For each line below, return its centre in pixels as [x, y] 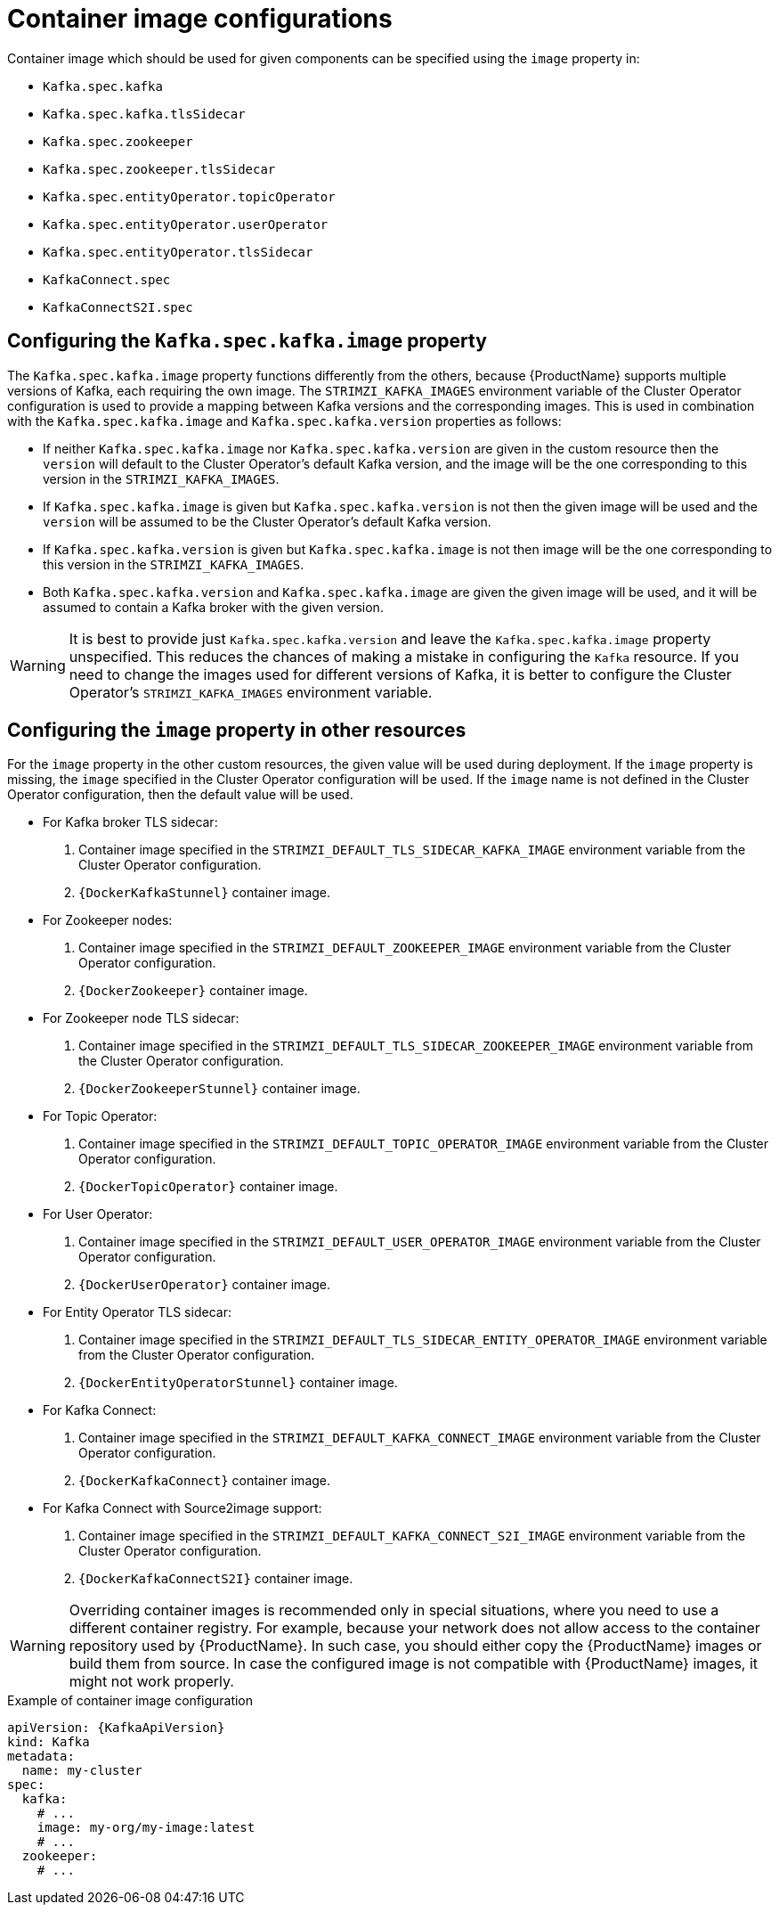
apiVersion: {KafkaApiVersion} [116, 1728]
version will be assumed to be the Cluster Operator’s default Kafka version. [267, 521]
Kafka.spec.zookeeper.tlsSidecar [159, 169]
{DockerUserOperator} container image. [205, 1285]
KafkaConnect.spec [107, 279]
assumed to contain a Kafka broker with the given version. [213, 607]
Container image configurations [200, 19]
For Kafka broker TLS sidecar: [130, 822]
